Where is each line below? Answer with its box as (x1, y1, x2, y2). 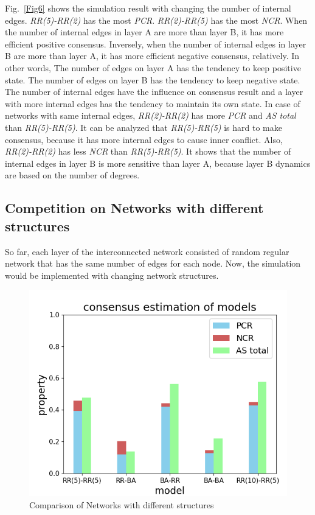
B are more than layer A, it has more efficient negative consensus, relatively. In (5, 49, 300, 62)
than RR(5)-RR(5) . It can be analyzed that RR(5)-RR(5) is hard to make (5, 121, 282, 133)
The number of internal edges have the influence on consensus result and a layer (5, 85, 303, 98)
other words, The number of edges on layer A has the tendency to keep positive (5, 61, 301, 74)
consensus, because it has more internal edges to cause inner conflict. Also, (5, 133, 283, 145)
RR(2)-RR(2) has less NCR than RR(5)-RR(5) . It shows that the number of (5, 145, 291, 158)
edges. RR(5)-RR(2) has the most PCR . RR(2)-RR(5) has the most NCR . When (5, 13, 308, 26)
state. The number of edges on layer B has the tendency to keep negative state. (5, 73, 300, 86)
